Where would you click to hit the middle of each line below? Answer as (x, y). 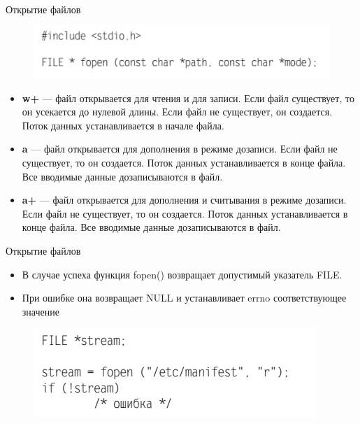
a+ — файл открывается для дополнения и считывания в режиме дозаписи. (184, 200)
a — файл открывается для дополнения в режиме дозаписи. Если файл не (180, 149)
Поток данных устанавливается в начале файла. (123, 125)
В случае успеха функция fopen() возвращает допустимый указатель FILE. (182, 274)
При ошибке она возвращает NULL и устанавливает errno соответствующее (184, 298)
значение (41, 311)
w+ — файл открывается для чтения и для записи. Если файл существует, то (188, 98)
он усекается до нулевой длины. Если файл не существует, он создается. (177, 112)
